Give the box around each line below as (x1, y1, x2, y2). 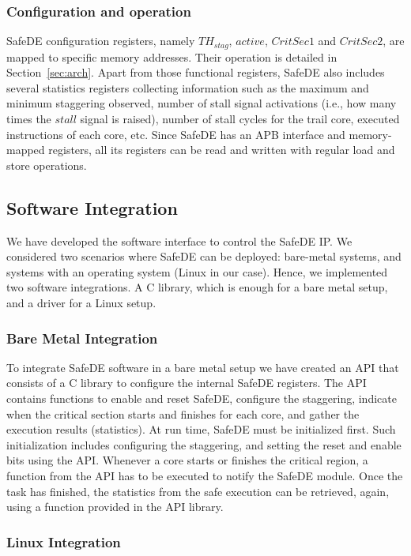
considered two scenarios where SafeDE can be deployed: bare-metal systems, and (6, 248, 402, 265)
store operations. (6, 156, 87, 173)
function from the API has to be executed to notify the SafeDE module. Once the (6, 467, 403, 483)
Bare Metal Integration (6, 328, 158, 347)
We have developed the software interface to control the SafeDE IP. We (6, 232, 353, 249)
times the (6, 111, 51, 127)
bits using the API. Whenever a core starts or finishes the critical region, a (6, 452, 368, 468)
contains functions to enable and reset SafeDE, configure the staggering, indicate (6, 390, 397, 406)
